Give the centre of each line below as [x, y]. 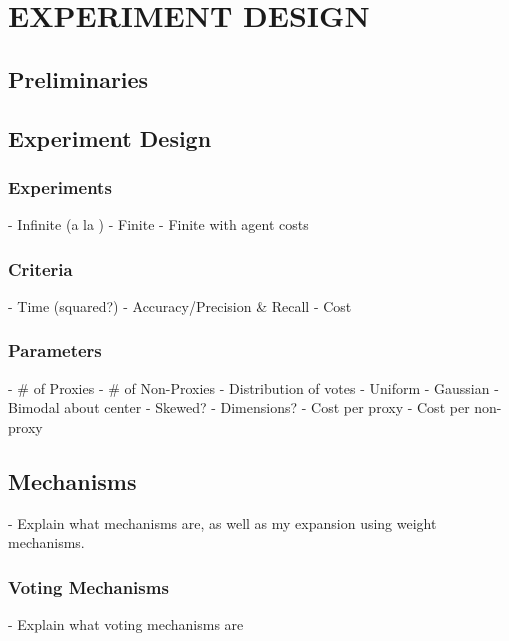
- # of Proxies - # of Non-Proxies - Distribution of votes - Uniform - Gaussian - [253, 387]
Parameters [55, 350]
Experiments [60, 186]
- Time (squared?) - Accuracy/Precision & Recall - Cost [180, 305]
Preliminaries [78, 78]
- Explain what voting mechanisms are [126, 624]
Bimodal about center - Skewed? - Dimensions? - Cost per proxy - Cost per [239, 407]
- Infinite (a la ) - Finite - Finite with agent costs [158, 224]
